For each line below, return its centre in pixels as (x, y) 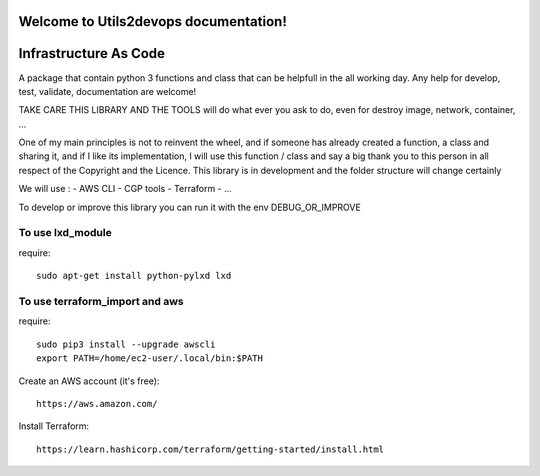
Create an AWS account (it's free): (89, 381)
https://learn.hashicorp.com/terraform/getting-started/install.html (210, 449)
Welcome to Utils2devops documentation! (152, 21)
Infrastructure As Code (91, 53)
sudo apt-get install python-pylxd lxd (134, 276)
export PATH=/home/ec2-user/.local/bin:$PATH (150, 358)
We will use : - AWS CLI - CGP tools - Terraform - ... (125, 189)
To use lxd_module (65, 233)
